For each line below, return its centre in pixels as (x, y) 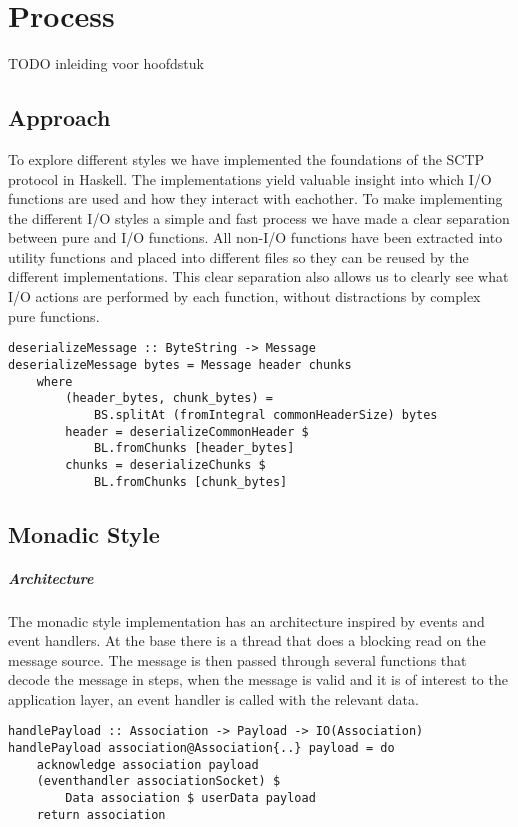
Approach (59, 117)
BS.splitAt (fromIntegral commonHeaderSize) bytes (265, 414)
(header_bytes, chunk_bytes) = (169, 398)
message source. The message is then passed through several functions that (237, 659)
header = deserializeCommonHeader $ (187, 431)
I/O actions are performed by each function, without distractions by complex (244, 296)
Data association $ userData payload (190, 798)
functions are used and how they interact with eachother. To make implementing (255, 198)
